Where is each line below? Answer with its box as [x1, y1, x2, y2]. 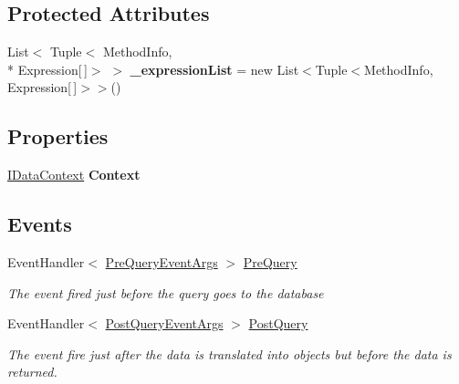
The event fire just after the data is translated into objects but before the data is [7, 344, 452, 363]
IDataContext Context [7, 165, 141, 184]
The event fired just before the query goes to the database [7, 283, 324, 302]
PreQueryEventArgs [105, 252, 218, 271]
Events [7, 210, 72, 238]
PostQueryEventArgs [105, 314, 224, 333]
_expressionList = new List [130, 59, 299, 78]
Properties [7, 122, 109, 150]
